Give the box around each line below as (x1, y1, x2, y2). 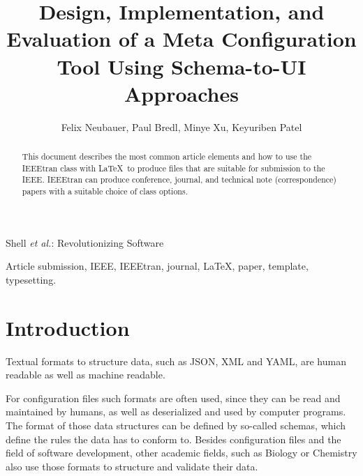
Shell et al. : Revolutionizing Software (6, 235, 164, 249)
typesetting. (6, 272, 57, 286)
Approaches (124, 79, 239, 107)
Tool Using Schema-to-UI (57, 52, 306, 80)
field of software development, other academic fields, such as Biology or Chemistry (6, 445, 357, 460)
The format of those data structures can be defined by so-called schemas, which (6, 417, 346, 432)
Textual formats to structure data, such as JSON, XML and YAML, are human (6, 353, 346, 368)
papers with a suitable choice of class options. (22, 185, 188, 197)
